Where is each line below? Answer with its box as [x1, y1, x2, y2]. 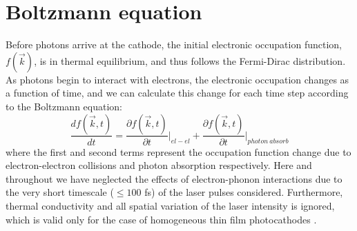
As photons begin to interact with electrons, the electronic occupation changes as [6, 72, 349, 86]
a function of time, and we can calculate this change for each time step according [6, 86, 349, 100]
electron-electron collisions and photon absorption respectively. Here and [6, 158, 312, 172]
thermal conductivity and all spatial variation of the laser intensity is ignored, [6, 198, 335, 212]
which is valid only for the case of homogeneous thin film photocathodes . [6, 212, 317, 226]
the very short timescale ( [6, 185, 114, 199]
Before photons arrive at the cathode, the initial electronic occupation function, [6, 37, 342, 52]
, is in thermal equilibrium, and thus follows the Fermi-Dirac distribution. [34, 53, 346, 68]
